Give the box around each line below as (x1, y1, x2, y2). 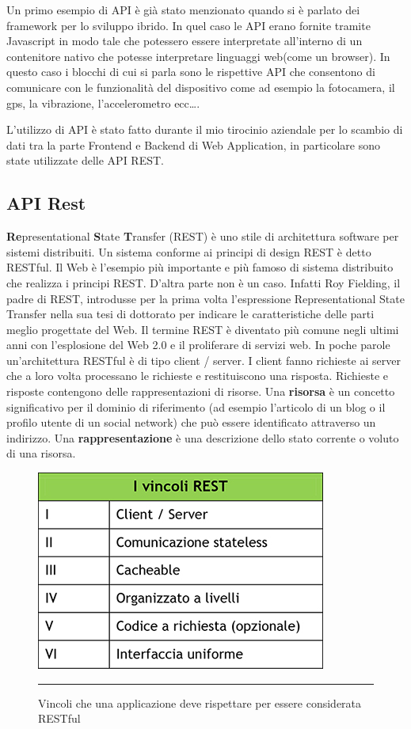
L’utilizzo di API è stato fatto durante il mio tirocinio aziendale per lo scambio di (6, 121, 403, 138)
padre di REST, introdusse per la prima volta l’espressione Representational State (6, 290, 405, 306)
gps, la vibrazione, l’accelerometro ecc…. (6, 94, 200, 111)
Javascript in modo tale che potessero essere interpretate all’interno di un (6, 32, 363, 49)
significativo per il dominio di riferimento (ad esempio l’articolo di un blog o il (6, 398, 386, 415)
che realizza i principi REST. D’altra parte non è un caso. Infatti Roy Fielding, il (6, 274, 401, 290)
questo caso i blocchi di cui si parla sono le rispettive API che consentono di (6, 63, 375, 80)
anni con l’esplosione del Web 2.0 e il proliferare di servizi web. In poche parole (6, 336, 390, 353)
